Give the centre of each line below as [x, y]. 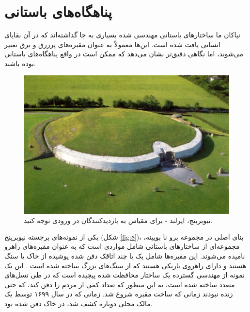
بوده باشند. [20, 63]
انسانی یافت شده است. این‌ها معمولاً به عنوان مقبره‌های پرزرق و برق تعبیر [112, 44]
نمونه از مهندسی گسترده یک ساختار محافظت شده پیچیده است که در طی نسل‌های [125, 275]
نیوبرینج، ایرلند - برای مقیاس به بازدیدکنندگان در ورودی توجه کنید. [118, 220]
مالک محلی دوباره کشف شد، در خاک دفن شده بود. [78, 303]
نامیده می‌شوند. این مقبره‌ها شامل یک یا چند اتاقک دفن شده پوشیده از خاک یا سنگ [125, 255]
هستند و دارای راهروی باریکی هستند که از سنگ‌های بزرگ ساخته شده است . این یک [125, 265]
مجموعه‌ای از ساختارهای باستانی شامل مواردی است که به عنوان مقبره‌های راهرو [122, 246]
